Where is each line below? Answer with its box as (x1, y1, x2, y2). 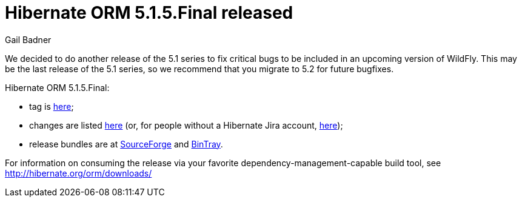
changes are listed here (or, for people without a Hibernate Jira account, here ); (29, 120, 343, 130)
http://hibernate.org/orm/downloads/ (5, 167, 152, 178)
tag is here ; (29, 101, 74, 112)
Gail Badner (5, 34, 52, 45)
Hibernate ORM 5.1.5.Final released (5, 2, 293, 23)
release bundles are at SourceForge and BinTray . (29, 138, 223, 149)
